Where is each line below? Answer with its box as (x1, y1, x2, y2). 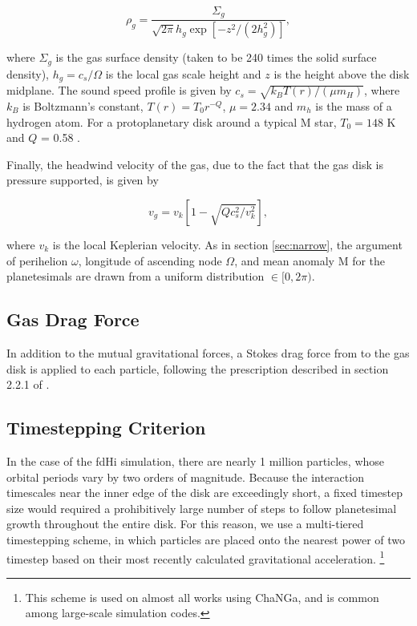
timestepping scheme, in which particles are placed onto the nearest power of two (6, 531, 406, 547)
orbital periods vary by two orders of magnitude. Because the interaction (6, 468, 364, 485)
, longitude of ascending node (78, 252, 222, 269)
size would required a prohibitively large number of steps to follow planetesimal (6, 499, 397, 516)
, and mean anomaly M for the (234, 252, 386, 269)
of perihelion (6, 252, 68, 269)
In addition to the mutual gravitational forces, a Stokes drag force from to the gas (6, 344, 410, 361)
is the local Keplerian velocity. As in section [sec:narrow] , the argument (52, 236, 403, 252)
